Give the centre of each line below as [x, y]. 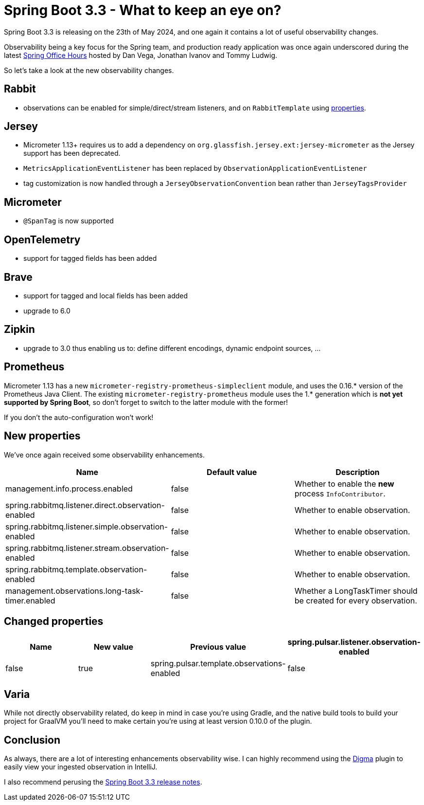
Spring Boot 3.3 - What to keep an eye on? [143, 10]
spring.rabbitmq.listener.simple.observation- [87, 526]
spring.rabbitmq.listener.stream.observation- [87, 548]
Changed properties [54, 621]
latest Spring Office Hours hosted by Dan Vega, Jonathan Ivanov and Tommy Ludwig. [141, 55]
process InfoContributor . [340, 493]
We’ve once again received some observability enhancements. [104, 455]
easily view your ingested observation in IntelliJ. [81, 767]
